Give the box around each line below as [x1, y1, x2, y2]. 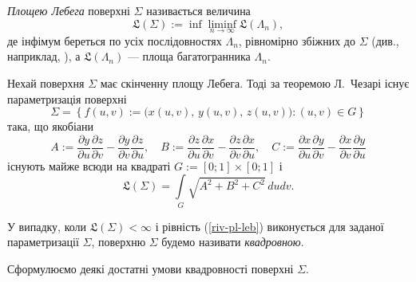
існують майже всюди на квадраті [7, 157, 171, 174]
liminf [208, 18, 236, 30]
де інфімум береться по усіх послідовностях [7, 32, 222, 49]
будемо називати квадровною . [161, 233, 304, 250]
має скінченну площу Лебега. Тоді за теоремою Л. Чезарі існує [100, 75, 410, 91]
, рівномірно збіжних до [238, 32, 355, 49]
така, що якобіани [7, 118, 94, 135]
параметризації [7, 233, 79, 250]
